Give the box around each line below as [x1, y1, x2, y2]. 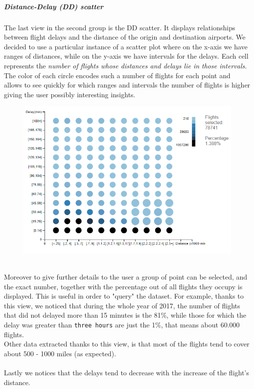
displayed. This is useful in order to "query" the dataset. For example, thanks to [4, 291, 244, 301]
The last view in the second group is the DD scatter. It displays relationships [4, 22, 235, 32]
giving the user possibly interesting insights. [4, 89, 136, 99]
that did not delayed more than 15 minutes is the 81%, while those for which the [4, 310, 246, 320]
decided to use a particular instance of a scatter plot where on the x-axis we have [4, 41, 248, 51]
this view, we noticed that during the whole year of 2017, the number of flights [4, 300, 240, 310]
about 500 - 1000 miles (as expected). [4, 348, 116, 358]
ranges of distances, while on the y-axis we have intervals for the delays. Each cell [4, 51, 249, 61]
